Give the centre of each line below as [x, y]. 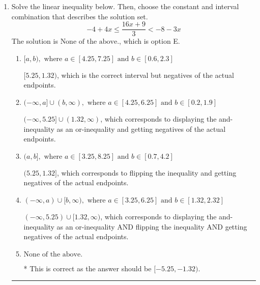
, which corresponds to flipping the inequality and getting [147, 172]
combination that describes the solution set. [80, 16]
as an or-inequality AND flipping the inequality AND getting [152, 226]
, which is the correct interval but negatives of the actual [146, 75]
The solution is [35, 41]
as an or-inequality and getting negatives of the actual [141, 129]
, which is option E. [150, 41]
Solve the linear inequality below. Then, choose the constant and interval [125, 6]
